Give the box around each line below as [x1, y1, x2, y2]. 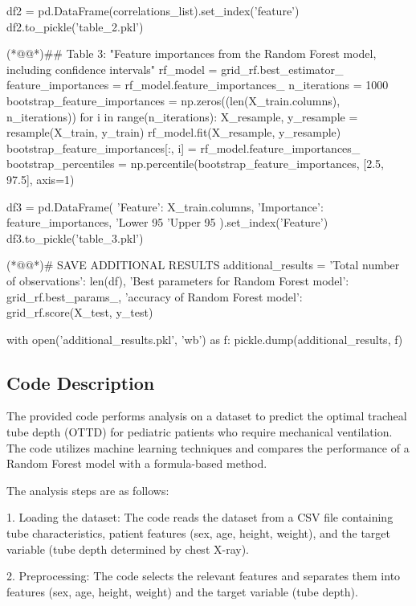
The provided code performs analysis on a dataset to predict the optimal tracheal [6, 407, 407, 424]
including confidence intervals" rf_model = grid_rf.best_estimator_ [6, 60, 344, 77]
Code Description [6, 370, 155, 395]
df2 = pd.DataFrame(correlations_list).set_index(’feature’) [6, 2, 300, 18]
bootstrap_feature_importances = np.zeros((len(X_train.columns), [6, 92, 341, 109]
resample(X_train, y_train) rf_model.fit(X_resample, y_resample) [6, 124, 341, 141]
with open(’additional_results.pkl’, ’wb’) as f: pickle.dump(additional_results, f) [6, 330, 403, 347]
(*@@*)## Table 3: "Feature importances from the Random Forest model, [6, 45, 377, 62]
